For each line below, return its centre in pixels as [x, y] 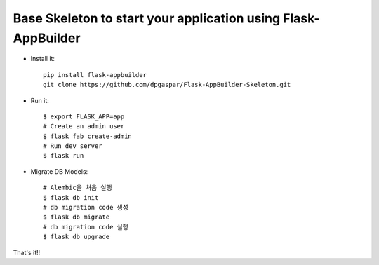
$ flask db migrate [77, 217]
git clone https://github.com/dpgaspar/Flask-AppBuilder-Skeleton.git [167, 85]
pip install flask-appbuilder [95, 75]
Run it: [40, 100]
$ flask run [64, 156]
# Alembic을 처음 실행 [78, 188]
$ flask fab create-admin [88, 136]
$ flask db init [71, 197]
